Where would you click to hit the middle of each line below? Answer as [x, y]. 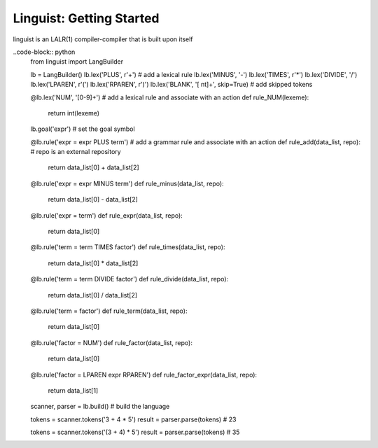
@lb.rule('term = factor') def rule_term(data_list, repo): [109, 311]
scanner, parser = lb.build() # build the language [100, 407]
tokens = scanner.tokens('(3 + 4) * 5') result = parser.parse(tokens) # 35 [135, 432]
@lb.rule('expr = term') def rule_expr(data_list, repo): [107, 215]
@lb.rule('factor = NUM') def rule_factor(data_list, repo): [111, 342]
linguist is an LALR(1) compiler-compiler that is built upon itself [103, 39]
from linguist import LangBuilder [77, 62]
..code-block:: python [44, 52]
